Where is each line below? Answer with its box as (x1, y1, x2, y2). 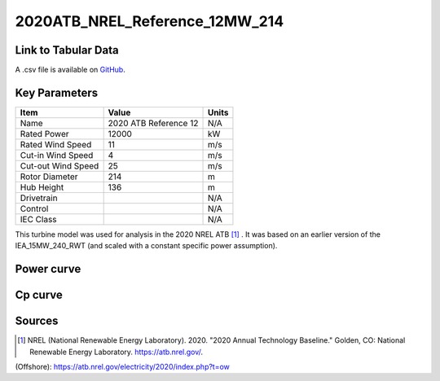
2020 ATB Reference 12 (108, 117, 199, 129)
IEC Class (20, 213, 57, 225)
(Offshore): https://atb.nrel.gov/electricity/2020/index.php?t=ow (15, 362, 230, 372)
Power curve (15, 262, 81, 276)
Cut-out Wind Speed (20, 160, 99, 171)
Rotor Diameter (20, 171, 78, 182)
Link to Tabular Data (15, 43, 119, 57)
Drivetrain (20, 192, 58, 204)
